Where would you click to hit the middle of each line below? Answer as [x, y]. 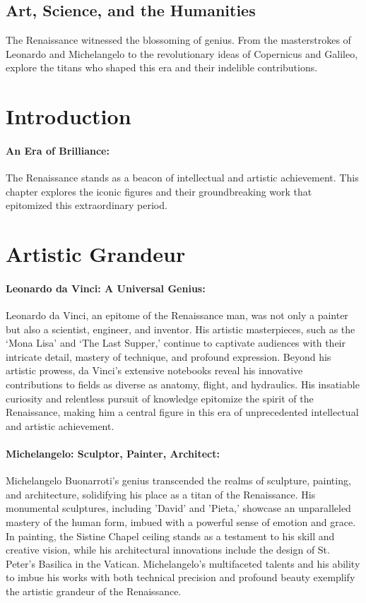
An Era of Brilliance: [58, 150]
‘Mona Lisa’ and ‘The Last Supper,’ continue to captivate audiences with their [176, 343]
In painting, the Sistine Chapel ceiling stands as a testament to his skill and [170, 536]
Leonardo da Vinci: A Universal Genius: [106, 288]
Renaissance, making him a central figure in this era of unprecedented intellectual [182, 412]
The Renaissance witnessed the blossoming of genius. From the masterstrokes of [178, 40]
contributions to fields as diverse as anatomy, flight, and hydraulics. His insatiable [183, 384]
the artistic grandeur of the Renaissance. [94, 591]
